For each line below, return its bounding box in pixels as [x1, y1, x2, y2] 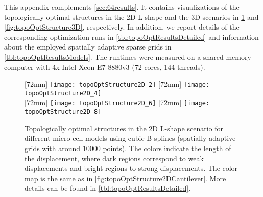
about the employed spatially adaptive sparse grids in [4, 41, 172, 52]
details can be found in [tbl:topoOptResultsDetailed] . [25, 183, 191, 193]
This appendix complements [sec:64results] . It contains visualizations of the [4, 2, 240, 12]
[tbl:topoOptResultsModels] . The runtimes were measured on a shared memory [4, 51, 251, 62]
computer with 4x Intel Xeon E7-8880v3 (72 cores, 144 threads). [4, 61, 205, 72]
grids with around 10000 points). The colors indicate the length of [25, 142, 231, 153]
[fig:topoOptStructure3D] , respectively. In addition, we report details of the [4, 21, 240, 32]
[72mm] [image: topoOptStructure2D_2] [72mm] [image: [25, 79, 209, 89]
